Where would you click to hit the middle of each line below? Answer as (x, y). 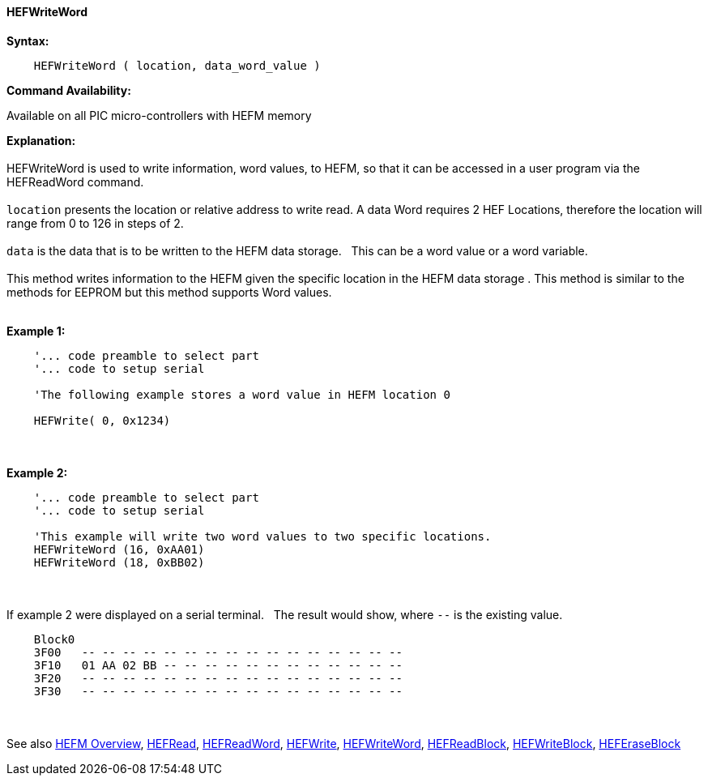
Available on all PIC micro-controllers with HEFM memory (159, 115)
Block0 (54, 639)
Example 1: (36, 331)
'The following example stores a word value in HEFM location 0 (242, 394)
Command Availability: (69, 90)
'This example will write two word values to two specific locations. (262, 536)
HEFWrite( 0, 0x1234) (102, 420)
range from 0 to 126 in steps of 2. (95, 223)
